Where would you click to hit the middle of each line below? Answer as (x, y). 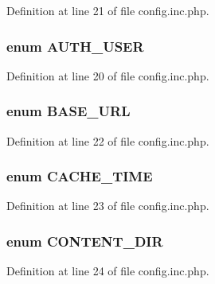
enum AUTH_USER (75, 46)
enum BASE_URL (68, 111)
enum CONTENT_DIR (85, 241)
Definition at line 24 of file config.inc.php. (108, 271)
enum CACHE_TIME (80, 176)
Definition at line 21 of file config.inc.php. (108, 10)
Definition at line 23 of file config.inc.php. (108, 206)
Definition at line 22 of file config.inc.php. (108, 140)
